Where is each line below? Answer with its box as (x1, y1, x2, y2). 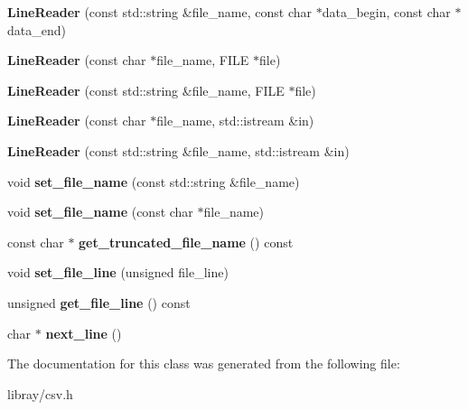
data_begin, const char (322, 3, 451, 21)
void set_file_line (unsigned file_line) (7, 263, 229, 282)
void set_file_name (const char (7, 202, 193, 221)
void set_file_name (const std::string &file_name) (7, 172, 300, 191)
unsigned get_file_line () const (7, 293, 191, 312)
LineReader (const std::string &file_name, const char (7, 3, 313, 21)
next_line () (45, 323, 122, 342)
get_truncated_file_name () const (79, 232, 294, 251)
